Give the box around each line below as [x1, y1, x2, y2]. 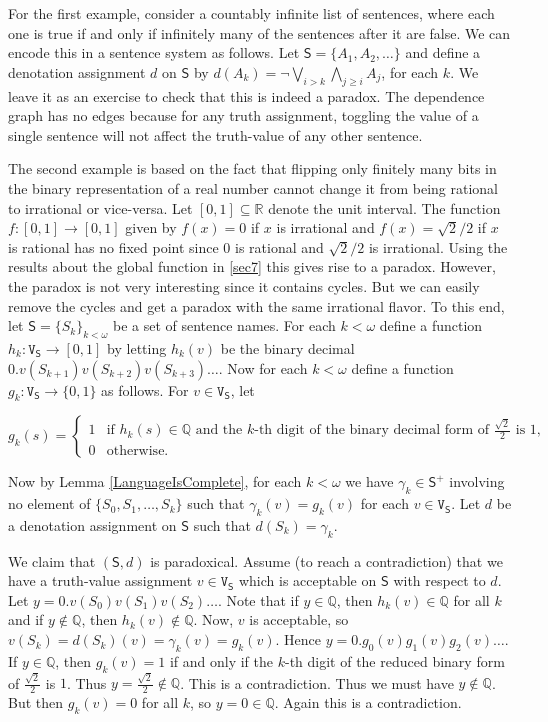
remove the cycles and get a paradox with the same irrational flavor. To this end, [8, 295, 505, 316]
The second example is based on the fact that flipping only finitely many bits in [8, 158, 497, 179]
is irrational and [276, 217, 375, 238]
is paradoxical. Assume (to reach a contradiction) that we [150, 550, 503, 571]
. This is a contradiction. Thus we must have [180, 672, 454, 693]
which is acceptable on [238, 570, 377, 591]
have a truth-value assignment [8, 570, 193, 591]
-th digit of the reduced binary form [284, 650, 505, 671]
